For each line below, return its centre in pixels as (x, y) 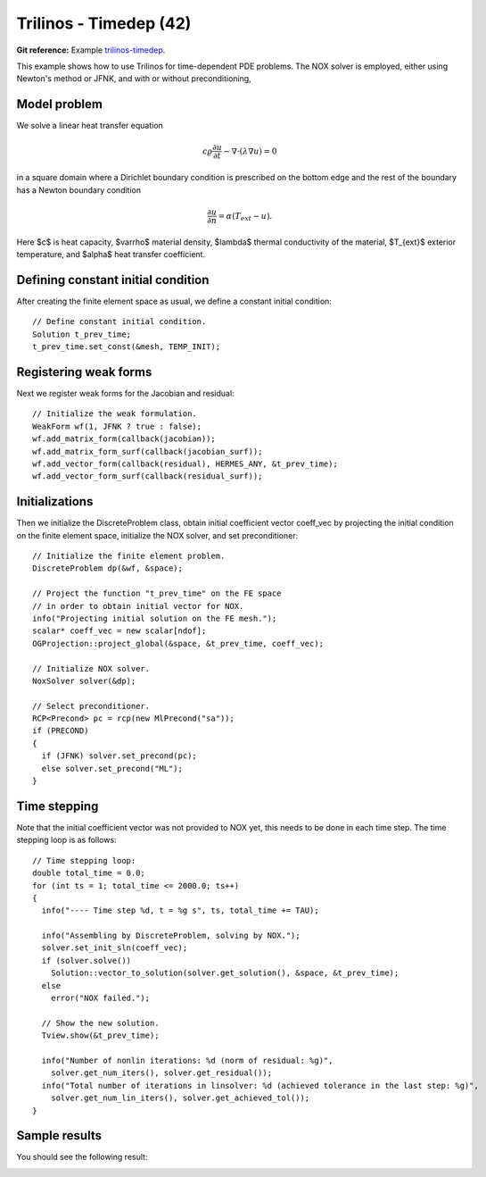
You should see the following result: (82, 1157)
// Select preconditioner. (91, 706)
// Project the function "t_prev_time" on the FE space (157, 593)
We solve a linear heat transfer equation (90, 126)
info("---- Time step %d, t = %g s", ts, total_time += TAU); (181, 910)
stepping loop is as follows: (66, 840)
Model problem (59, 104)
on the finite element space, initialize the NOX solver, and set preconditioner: (157, 535)
